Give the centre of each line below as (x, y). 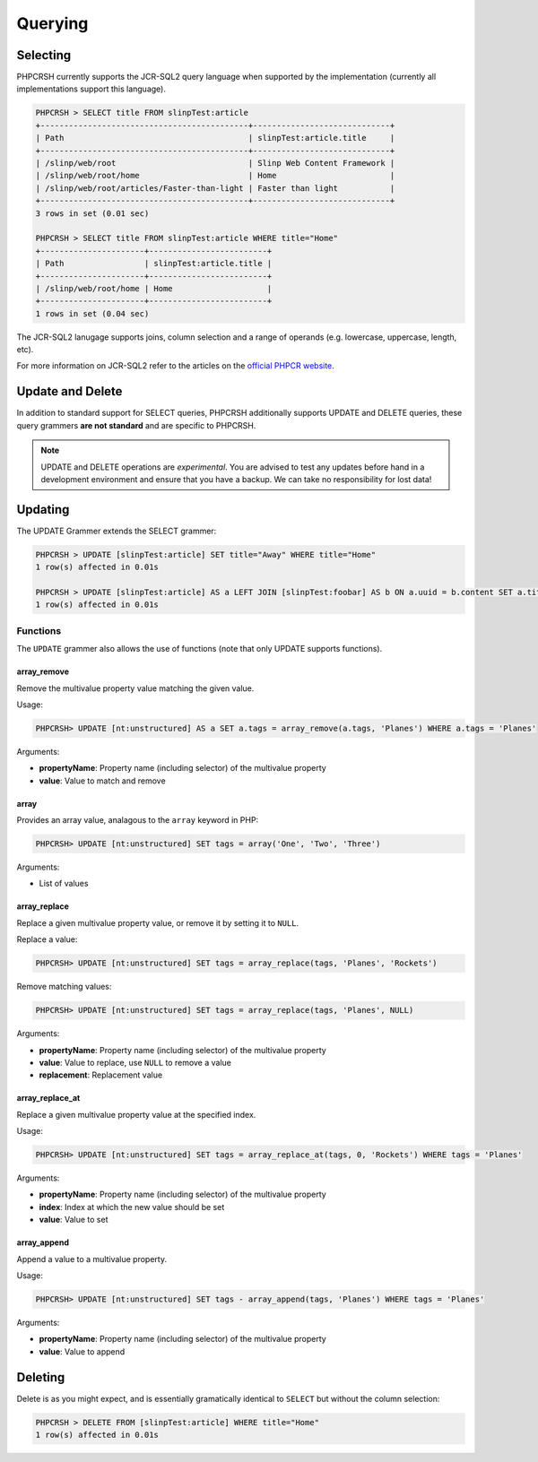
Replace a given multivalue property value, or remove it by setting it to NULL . (158, 922)
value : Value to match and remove (102, 781)
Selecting (44, 55)
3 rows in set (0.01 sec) (92, 213)
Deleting (41, 1377)
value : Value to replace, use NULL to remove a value (135, 1062)
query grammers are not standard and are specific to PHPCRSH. (136, 425)
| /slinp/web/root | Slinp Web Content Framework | (215, 163)
